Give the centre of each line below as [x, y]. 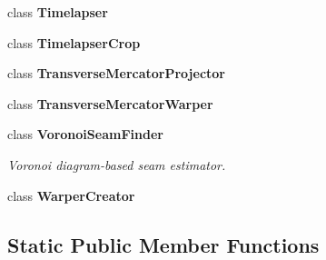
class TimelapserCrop [74, 42]
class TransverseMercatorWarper [110, 103]
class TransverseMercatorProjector [116, 73]
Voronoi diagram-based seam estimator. [117, 164]
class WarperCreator [71, 195]
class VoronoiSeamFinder [85, 134]
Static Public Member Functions [163, 244]
